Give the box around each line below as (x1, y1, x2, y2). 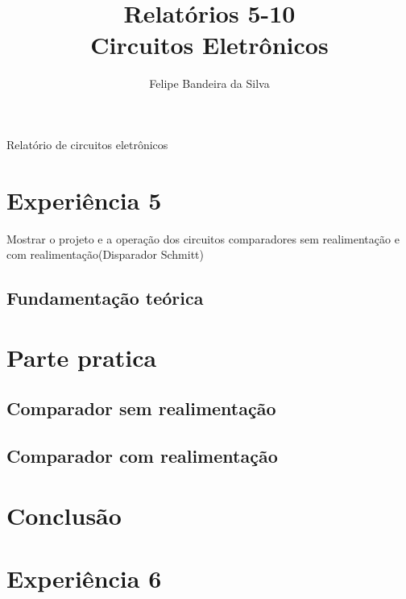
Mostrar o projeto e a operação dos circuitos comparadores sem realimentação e (6, 230, 400, 247)
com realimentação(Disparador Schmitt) (6, 246, 204, 263)
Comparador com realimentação (6, 443, 278, 468)
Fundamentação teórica (6, 285, 204, 310)
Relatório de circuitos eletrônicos (6, 135, 168, 152)
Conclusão (6, 498, 122, 531)
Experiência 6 (6, 562, 162, 595)
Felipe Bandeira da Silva (149, 75, 270, 92)
